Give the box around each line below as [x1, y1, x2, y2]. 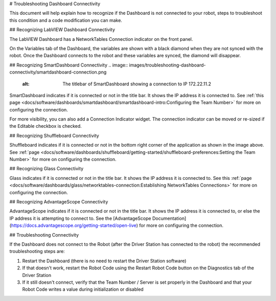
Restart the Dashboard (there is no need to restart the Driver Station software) [22, 258, 187, 264]
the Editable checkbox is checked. [9, 123, 82, 129]
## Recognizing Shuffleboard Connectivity [9, 132, 99, 138]
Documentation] [152, 215, 187, 221]
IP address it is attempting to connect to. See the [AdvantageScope [9, 215, 151, 221]
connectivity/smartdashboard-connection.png [9, 69, 107, 75]
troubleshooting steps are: [9, 248, 65, 254]
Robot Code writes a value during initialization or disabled [22, 286, 144, 292]
